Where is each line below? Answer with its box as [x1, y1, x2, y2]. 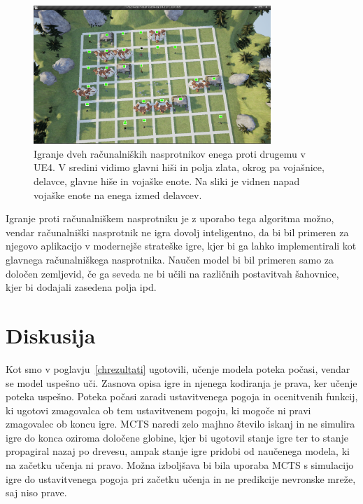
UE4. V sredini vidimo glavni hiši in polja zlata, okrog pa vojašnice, [34, 160, 325, 175]
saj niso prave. [6, 485, 67, 500]
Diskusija [6, 320, 96, 349]
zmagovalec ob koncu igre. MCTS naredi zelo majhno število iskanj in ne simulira [6, 416, 355, 431]
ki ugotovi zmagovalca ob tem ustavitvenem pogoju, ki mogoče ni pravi [6, 402, 311, 417]
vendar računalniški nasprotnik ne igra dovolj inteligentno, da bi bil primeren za [6, 224, 349, 239]
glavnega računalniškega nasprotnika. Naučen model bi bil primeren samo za [6, 252, 334, 267]
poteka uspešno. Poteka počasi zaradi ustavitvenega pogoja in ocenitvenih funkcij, [6, 389, 358, 404]
